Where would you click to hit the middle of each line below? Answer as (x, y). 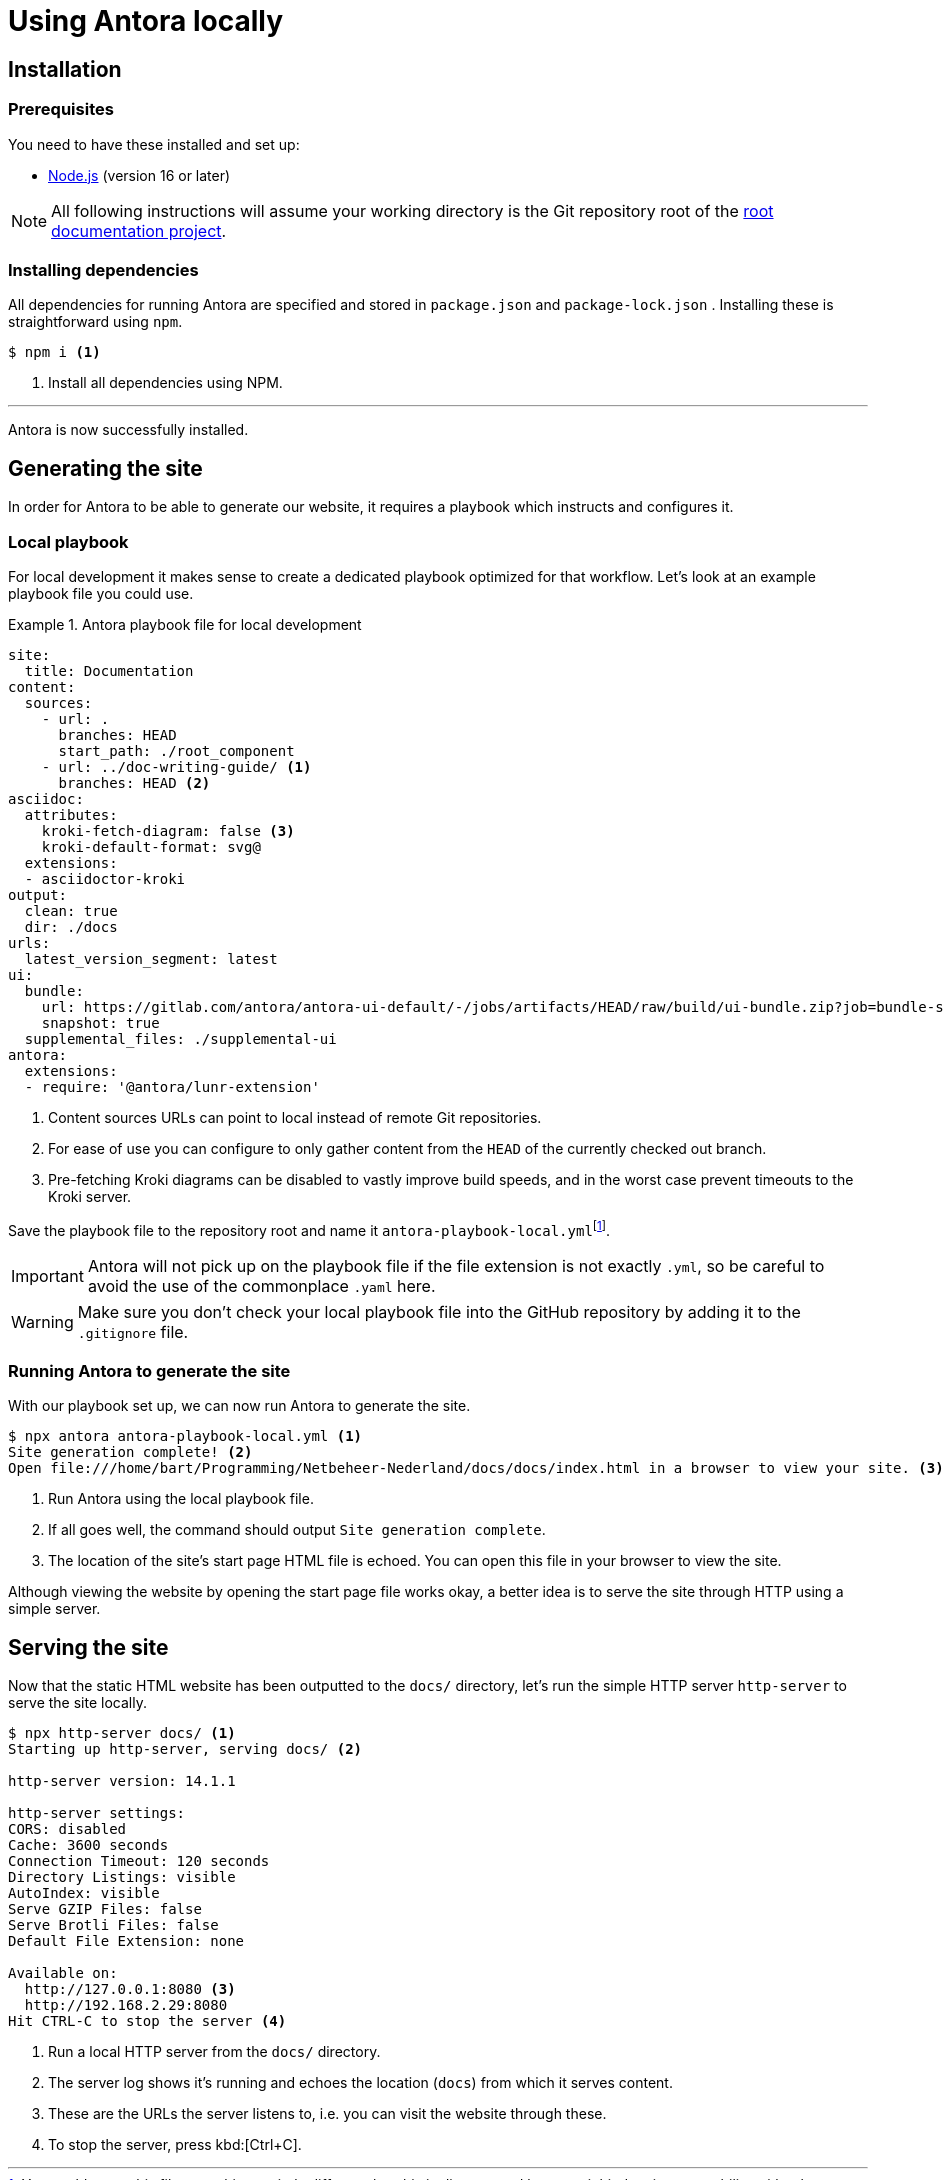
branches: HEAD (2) (134, 782)
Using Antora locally (145, 21)
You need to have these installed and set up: (154, 144)
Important (47, 1275)
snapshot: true (100, 1022)
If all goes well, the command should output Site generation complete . (297, 1530)
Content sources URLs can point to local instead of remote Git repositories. (295, 1117)
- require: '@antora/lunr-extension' (172, 1086)
